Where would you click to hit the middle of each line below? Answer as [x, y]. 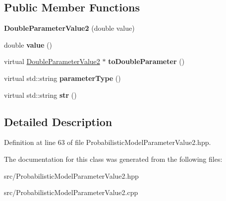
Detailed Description [58, 121]
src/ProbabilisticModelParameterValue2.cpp [71, 192]
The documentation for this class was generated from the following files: [113, 159]
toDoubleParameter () [146, 61]
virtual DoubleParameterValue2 [52, 61]
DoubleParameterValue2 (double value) [69, 28]
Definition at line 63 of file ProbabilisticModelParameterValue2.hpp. [108, 142]
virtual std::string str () [40, 95]
